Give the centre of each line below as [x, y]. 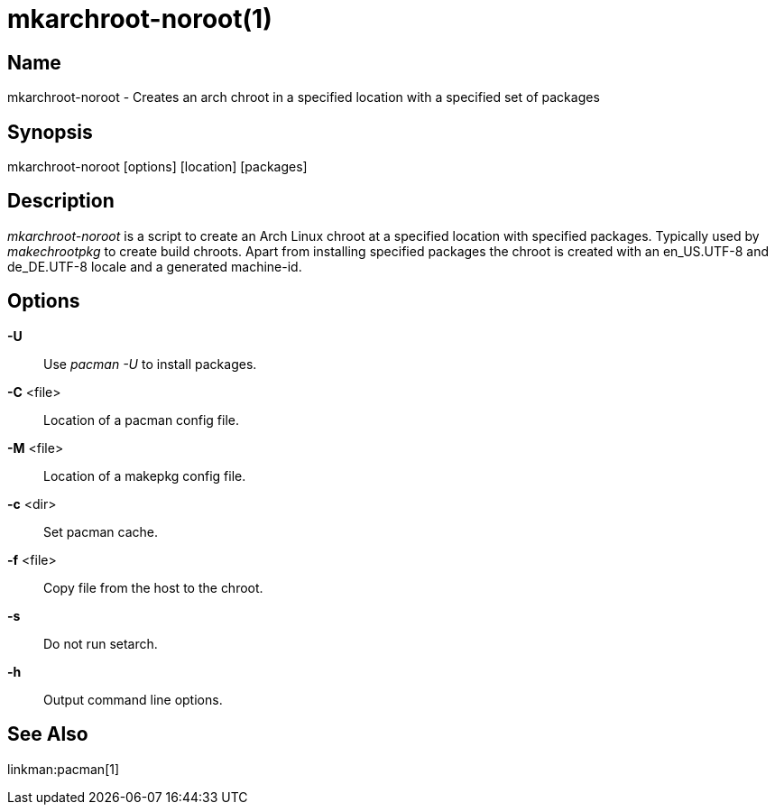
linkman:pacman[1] [64, 769]
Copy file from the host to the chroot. [153, 587]
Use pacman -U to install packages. [150, 364]
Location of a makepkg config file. [145, 475]
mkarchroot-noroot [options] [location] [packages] [157, 167]
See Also [48, 734]
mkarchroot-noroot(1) [140, 19]
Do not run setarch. [101, 643]
